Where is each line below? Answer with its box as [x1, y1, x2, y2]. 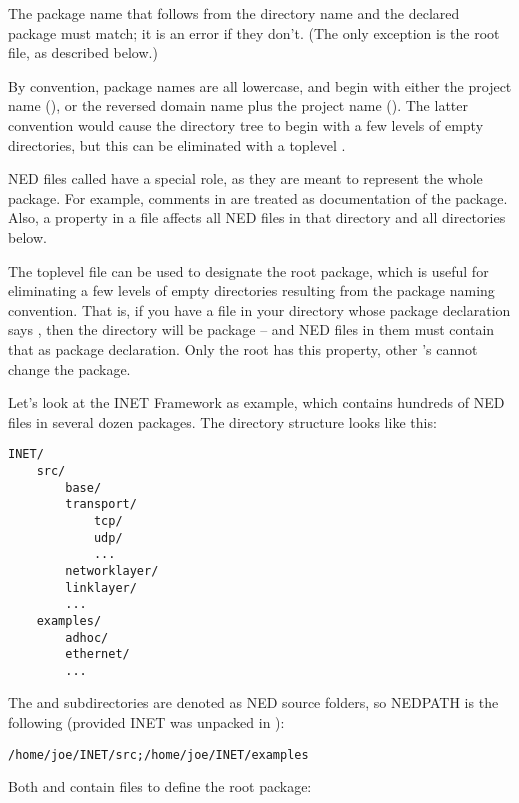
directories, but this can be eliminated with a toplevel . [8, 134, 346, 155]
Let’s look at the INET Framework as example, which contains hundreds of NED [8, 392, 505, 413]
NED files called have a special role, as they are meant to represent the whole [8, 168, 483, 189]
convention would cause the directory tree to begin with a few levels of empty [8, 114, 484, 135]
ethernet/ [65, 647, 130, 662]
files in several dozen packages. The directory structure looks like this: [8, 411, 437, 432]
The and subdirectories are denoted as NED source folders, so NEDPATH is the [8, 692, 499, 713]
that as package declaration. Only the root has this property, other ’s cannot [8, 338, 478, 359]
